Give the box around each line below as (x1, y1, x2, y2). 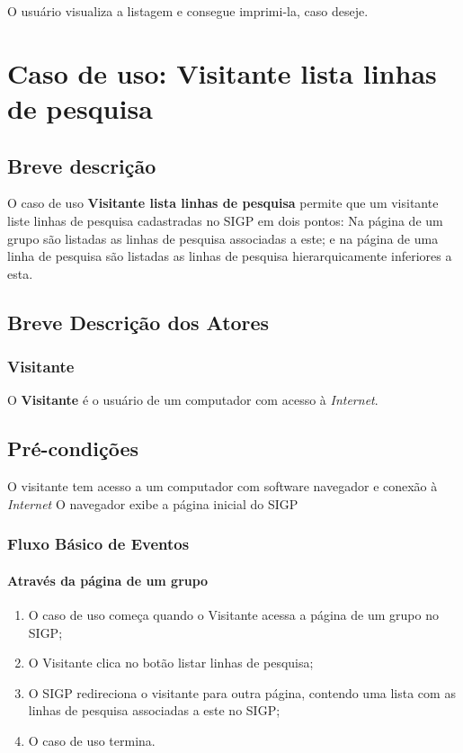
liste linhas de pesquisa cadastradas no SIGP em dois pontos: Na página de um (7, 211, 443, 229)
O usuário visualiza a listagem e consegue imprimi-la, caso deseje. (7, 2, 369, 20)
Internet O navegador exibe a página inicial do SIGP (7, 494, 298, 513)
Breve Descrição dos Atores (7, 308, 270, 336)
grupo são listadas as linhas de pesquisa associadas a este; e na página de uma (7, 229, 439, 247)
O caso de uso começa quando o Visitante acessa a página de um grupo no (28, 605, 439, 623)
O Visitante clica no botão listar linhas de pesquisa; (28, 653, 314, 672)
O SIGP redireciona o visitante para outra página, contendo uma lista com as (28, 683, 456, 702)
